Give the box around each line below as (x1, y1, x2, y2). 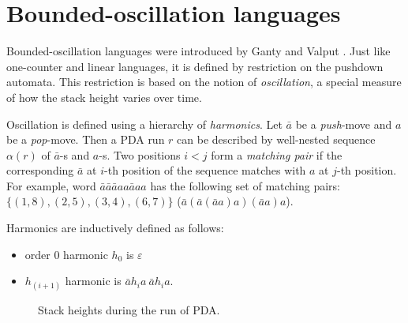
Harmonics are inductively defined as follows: (6, 220, 224, 236)
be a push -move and (295, 115, 392, 132)
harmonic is (65, 272, 122, 289)
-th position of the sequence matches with (104, 162, 306, 178)
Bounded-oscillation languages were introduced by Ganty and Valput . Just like (6, 43, 391, 59)
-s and (59, 146, 90, 163)
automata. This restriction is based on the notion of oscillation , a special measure (6, 73, 402, 90)
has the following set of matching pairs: (150, 177, 341, 193)
